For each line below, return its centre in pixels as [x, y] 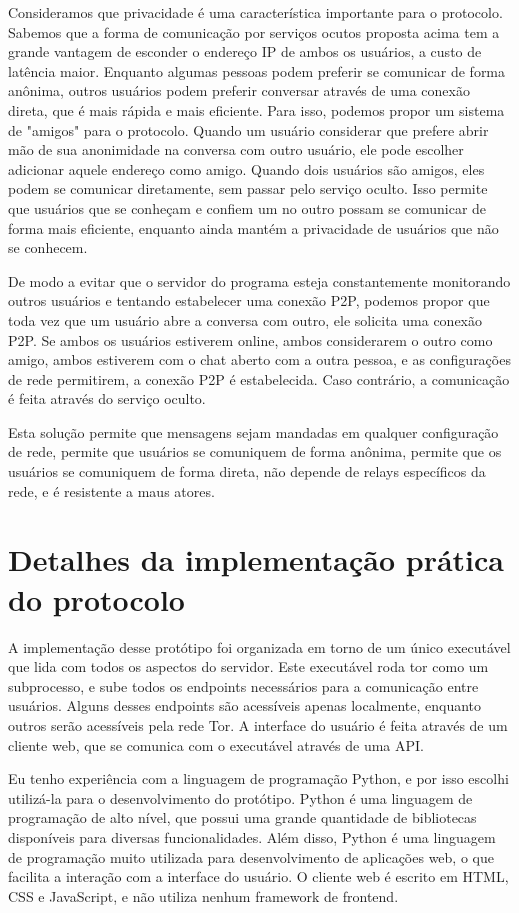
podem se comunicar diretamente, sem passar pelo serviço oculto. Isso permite [248, 188]
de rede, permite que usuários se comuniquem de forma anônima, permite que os [255, 451]
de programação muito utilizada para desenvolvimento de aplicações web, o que [251, 856]
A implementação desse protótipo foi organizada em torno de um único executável [259, 646]
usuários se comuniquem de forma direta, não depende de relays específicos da [247, 471]
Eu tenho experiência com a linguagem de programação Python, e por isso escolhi [258, 778]
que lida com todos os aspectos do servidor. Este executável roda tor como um [248, 666]
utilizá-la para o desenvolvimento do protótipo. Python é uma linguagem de [240, 797]
